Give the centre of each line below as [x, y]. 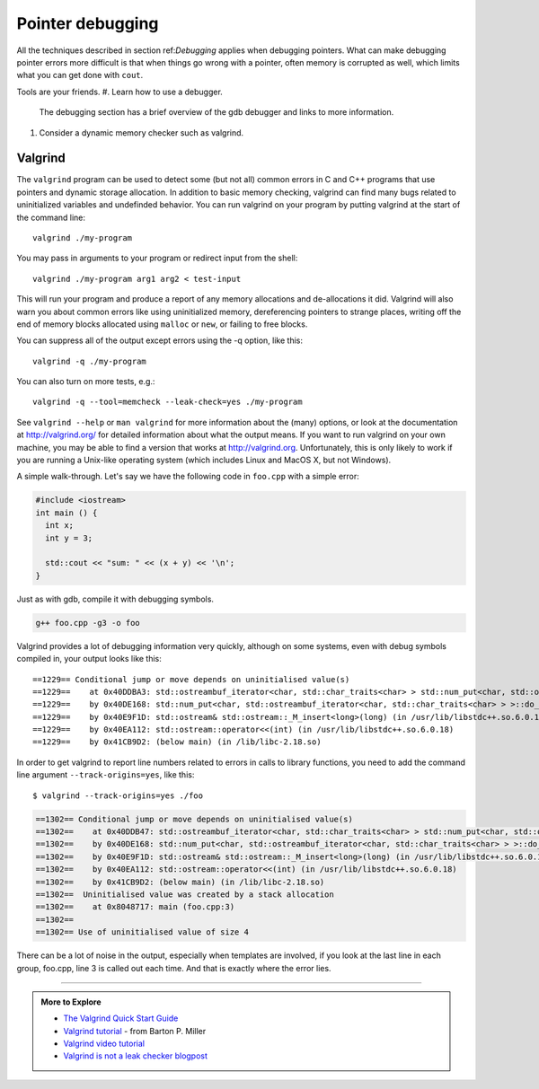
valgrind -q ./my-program [90, 361]
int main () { [66, 513]
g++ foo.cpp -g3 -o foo [88, 623]
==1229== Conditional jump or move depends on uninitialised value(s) [191, 679]
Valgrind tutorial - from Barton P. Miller [135, 1031]
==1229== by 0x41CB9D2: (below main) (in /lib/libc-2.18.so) [177, 742]
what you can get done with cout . [80, 75]
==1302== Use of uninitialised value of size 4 [142, 932]
